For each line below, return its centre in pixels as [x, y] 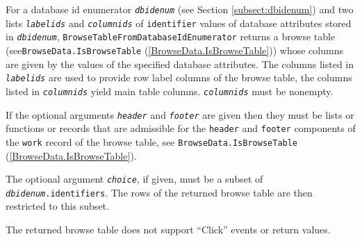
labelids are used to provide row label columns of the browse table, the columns [179, 77]
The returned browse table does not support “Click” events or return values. [168, 229]
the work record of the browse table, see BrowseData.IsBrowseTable [152, 141]
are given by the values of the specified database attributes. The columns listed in [180, 64]
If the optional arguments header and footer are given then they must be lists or [180, 114]
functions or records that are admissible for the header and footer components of [181, 128]
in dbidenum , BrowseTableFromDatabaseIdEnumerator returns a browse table [171, 36]
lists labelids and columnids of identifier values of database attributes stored [179, 23]
